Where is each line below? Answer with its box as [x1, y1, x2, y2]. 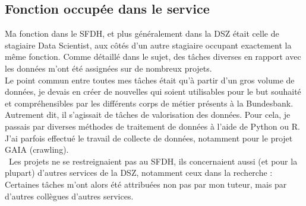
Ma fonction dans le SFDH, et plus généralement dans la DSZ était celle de [5, 27, 279, 40]
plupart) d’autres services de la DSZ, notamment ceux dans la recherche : [5, 166, 273, 179]
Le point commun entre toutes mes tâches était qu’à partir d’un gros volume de [5, 73, 295, 86]
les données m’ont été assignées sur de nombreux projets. [5, 62, 212, 74]
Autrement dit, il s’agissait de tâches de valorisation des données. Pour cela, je [5, 108, 291, 121]
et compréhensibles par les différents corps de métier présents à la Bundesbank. [5, 96, 294, 109]
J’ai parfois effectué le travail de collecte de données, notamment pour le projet [5, 131, 293, 144]
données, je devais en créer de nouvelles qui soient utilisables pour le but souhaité [5, 85, 301, 98]
